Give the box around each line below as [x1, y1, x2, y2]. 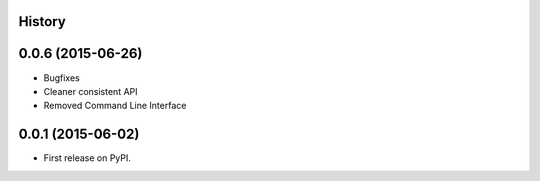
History [18, 13, 67, 30]
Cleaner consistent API [43, 85, 139, 97]
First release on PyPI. [43, 152, 132, 164]
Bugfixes [43, 71, 80, 84]
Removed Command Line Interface [43, 100, 187, 112]
